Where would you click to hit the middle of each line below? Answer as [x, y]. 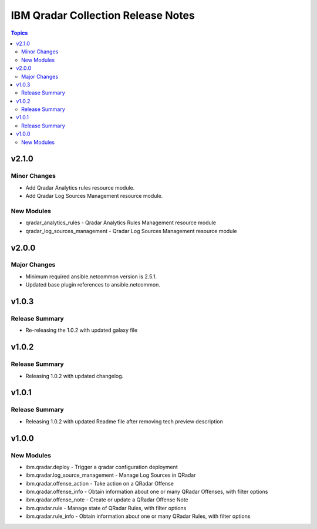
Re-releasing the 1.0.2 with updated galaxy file [82, 330]
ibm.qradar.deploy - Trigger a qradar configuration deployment [102, 467]
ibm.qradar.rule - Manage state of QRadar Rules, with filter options [106, 508]
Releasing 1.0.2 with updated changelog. [75, 376]
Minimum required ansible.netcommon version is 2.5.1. [91, 277]
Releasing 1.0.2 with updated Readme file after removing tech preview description [124, 421]
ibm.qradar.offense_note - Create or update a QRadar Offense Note [107, 500]
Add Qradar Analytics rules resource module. [80, 187]
